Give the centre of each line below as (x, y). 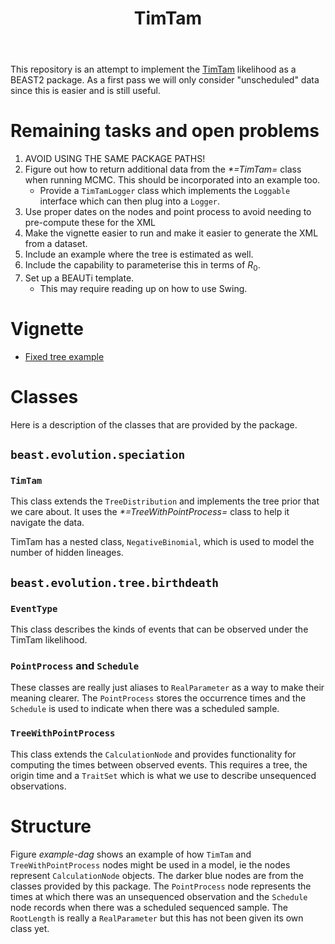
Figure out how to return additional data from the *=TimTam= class (163, 169)
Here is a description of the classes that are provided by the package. (154, 424)
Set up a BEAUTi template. (79, 278)
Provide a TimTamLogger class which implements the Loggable (165, 191)
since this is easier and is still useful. (85, 91)
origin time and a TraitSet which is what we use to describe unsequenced (163, 775)
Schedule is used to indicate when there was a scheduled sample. (145, 709)
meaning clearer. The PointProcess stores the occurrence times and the (158, 698)
